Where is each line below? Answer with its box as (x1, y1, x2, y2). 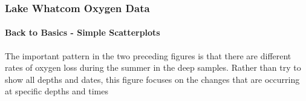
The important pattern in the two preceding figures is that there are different (5, 49, 291, 62)
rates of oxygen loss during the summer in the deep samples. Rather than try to (5, 61, 301, 74)
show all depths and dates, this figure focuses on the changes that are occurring (5, 73, 300, 85)
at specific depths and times (5, 85, 108, 97)
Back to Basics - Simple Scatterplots (5, 26, 160, 39)
